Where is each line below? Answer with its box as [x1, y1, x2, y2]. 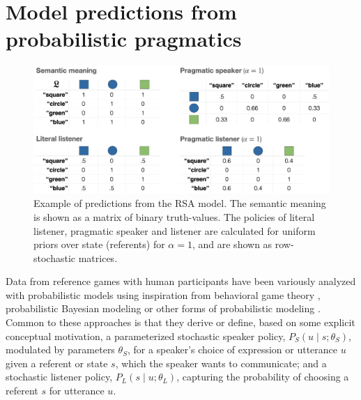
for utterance [49, 383, 105, 398]
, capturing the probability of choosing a [176, 369, 349, 384]
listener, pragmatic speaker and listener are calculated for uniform [33, 223, 316, 238]
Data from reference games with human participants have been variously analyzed [6, 274, 356, 289]
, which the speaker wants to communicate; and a [115, 355, 327, 370]
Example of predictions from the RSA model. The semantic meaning [33, 196, 326, 210]
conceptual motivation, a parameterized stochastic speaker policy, [6, 328, 286, 343]
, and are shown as [192, 237, 272, 252]
